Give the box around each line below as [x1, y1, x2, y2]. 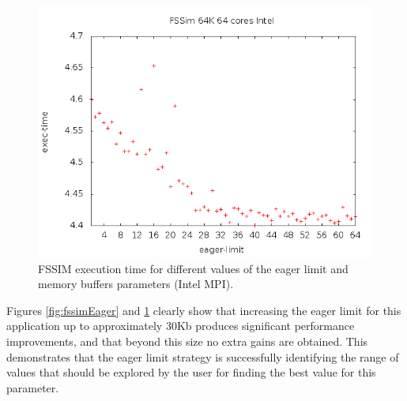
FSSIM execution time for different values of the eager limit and [38, 260, 349, 276]
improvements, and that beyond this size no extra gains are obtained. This [6, 332, 368, 349]
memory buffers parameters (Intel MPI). [38, 275, 234, 292]
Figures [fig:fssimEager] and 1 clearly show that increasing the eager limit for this [6, 302, 401, 318]
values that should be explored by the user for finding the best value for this [6, 364, 376, 380]
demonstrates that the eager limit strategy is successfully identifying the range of [6, 348, 399, 365]
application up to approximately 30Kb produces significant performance [6, 317, 355, 334]
